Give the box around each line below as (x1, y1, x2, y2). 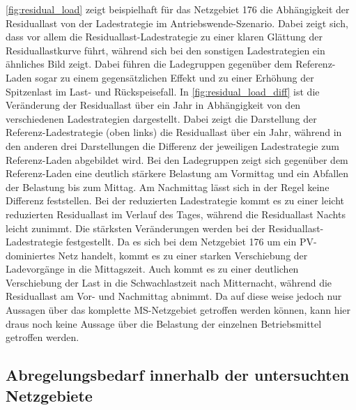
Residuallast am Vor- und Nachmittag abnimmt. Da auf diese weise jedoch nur (6, 289, 342, 303)
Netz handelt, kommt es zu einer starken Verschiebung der (58, 248, 308, 262)
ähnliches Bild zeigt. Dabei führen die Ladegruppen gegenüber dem (6, 56, 293, 71)
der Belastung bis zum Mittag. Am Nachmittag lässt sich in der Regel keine (6, 179, 330, 194)
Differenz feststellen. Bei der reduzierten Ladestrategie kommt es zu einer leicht (6, 193, 344, 208)
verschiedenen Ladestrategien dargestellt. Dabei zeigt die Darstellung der (6, 111, 317, 126)
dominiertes (6, 248, 55, 262)
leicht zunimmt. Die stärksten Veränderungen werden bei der (6, 220, 265, 235)
